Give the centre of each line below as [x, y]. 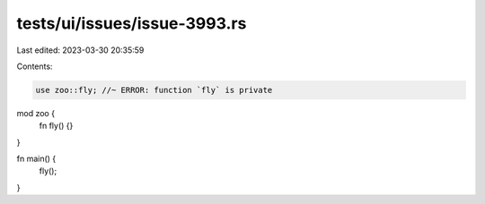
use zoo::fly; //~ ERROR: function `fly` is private [154, 90]
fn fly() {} [56, 126]
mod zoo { [36, 113]
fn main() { [36, 159]
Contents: [35, 66]
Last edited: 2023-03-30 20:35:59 [80, 50]
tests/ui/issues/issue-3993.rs [132, 23]
